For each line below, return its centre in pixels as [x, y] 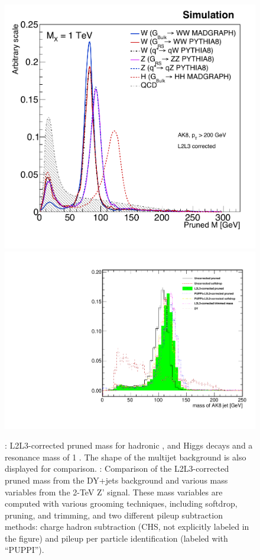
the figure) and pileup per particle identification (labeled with [116, 538]
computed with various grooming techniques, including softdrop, [121, 503]
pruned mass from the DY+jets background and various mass [116, 480]
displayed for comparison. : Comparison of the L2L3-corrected [117, 468]
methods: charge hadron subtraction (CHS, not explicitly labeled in [127, 527]
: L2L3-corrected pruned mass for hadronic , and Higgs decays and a [129, 445]
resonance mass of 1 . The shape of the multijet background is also [126, 457]
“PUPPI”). [25, 550]
